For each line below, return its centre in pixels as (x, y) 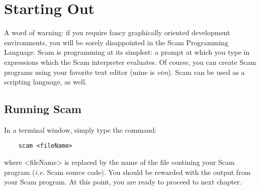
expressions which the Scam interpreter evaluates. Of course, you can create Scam (130, 62)
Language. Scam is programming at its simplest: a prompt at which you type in (127, 52)
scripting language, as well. (46, 82)
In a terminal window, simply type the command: (80, 129)
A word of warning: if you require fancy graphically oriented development (117, 32)
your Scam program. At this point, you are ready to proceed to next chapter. (123, 182)
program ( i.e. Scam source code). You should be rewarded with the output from (127, 172)
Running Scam (43, 109)
